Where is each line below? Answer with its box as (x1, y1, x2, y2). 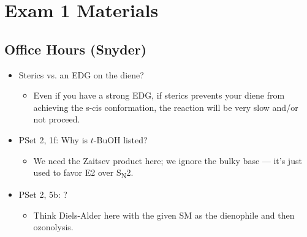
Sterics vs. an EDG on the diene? (18, 68, 144, 81)
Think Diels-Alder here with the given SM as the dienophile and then (33, 208, 295, 221)
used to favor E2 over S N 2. (33, 166, 134, 180)
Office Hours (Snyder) (4, 39, 147, 58)
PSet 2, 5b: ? (18, 188, 67, 201)
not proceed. (33, 113, 80, 126)
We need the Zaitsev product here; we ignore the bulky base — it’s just (33, 154, 302, 167)
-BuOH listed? (93, 133, 148, 146)
